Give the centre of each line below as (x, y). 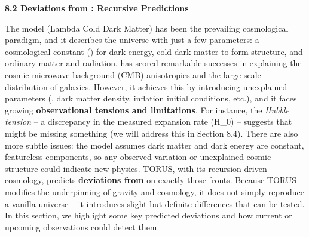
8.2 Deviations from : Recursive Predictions (97, 8)
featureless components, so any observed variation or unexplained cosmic (138, 157)
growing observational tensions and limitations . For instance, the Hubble (147, 110)
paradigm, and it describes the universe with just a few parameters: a (132, 40)
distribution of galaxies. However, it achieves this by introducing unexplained (146, 86)
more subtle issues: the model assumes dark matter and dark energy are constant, (154, 145)
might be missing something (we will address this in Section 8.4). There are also (152, 133)
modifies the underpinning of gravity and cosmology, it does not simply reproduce (155, 191)
